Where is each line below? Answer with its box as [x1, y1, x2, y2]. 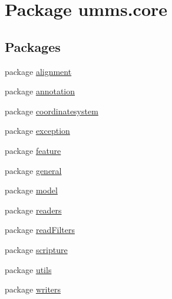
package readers [5, 203, 62, 216]
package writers [5, 283, 61, 295]
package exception [5, 124, 70, 137]
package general [5, 164, 62, 176]
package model [5, 184, 58, 196]
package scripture [5, 243, 68, 255]
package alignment [5, 65, 72, 77]
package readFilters [5, 224, 75, 236]
